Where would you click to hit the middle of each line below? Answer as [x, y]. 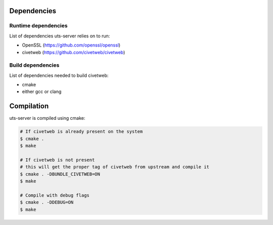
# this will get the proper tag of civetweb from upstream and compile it [115, 167]
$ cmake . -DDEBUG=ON [47, 202]
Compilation [29, 106]
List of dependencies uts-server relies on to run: [60, 36]
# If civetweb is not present [57, 160]
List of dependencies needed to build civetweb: [59, 75]
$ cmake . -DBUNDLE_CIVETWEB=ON [60, 174]
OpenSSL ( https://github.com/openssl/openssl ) [71, 45]
